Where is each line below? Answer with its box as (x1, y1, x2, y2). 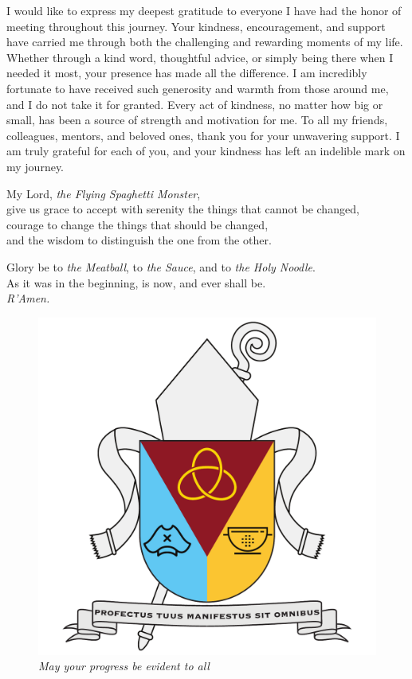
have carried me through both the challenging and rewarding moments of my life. (6, 33, 403, 50)
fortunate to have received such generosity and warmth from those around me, (6, 80, 389, 96)
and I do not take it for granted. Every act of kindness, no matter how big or (6, 96, 383, 112)
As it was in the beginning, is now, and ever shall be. (6, 274, 266, 291)
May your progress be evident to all (38, 658, 210, 674)
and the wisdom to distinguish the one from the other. (6, 232, 272, 248)
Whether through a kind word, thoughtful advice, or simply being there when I (6, 49, 394, 65)
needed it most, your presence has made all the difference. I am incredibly (6, 64, 367, 81)
